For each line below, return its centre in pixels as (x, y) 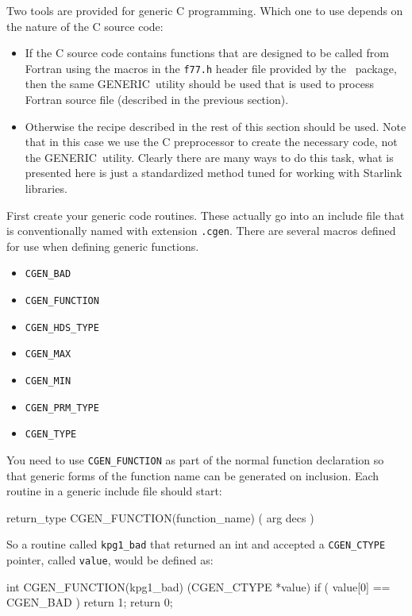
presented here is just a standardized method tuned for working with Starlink (214, 173)
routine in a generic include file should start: (114, 491)
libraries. (46, 188)
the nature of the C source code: (85, 26)
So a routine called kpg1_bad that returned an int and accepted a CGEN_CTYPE (196, 544)
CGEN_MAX (48, 354)
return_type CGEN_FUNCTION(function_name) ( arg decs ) (160, 517)
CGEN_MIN (48, 381)
